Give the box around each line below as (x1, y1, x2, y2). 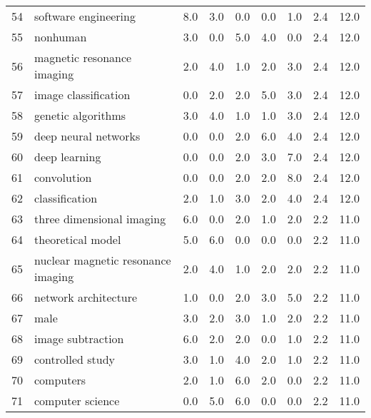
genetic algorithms (34, 107, 126, 123)
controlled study (34, 351, 116, 367)
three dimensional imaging (34, 210, 166, 227)
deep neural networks (34, 128, 141, 144)
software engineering (34, 8, 136, 24)
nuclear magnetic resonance (34, 252, 171, 268)
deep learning (34, 148, 101, 165)
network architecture (34, 289, 138, 305)
